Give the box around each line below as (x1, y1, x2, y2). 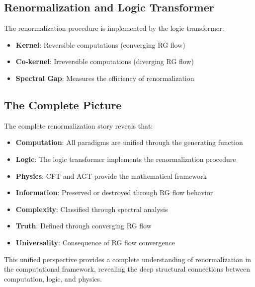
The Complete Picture (4, 97, 122, 112)
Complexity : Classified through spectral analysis (15, 204, 168, 214)
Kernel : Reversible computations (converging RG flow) (15, 39, 185, 50)
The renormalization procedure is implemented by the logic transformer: (4, 23, 224, 33)
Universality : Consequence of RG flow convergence (15, 237, 175, 247)
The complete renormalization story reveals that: (4, 120, 153, 131)
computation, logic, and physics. (4, 273, 102, 284)
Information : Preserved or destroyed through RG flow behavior (15, 187, 213, 198)
